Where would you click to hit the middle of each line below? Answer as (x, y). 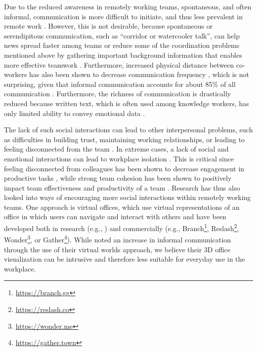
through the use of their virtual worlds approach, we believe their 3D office (117, 249)
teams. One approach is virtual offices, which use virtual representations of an (122, 207)
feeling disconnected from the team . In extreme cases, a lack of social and (116, 149)
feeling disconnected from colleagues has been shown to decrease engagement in (124, 168)
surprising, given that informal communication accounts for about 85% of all (120, 84)
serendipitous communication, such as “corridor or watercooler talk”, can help (122, 35)
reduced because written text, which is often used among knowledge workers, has (127, 103)
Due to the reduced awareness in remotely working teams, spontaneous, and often (128, 6)
